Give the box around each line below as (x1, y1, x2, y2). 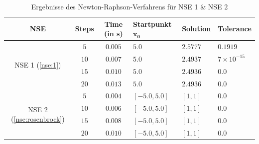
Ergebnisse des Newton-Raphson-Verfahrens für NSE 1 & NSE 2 (31, 1, 228, 11)
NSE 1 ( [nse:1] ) (14, 60, 61, 70)
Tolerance (218, 23, 252, 34)
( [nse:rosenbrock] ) (11, 114, 65, 124)
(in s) (104, 28, 123, 39)
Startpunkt (133, 18, 172, 29)
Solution (182, 23, 211, 34)
